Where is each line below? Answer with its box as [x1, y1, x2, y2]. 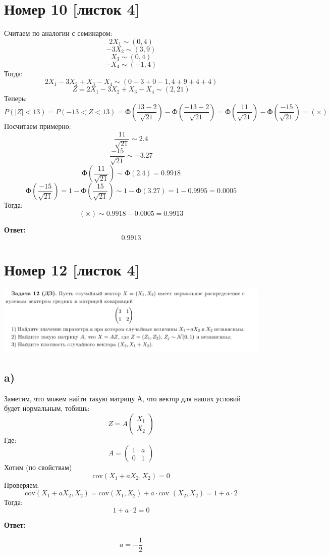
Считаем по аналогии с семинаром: [4, 28, 113, 38]
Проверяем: [4, 479, 39, 490]
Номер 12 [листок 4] [4, 259, 140, 280]
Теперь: [4, 93, 27, 104]
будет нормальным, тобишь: [4, 403, 90, 413]
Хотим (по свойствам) [4, 462, 72, 473]
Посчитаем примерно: [4, 120, 71, 131]
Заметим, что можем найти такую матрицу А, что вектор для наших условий [4, 393, 241, 403]
